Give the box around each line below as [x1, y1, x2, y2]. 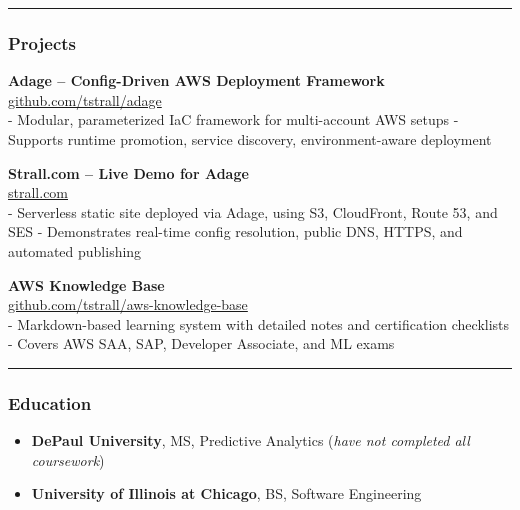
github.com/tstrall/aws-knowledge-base [8, 294, 248, 315]
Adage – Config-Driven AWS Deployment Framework [8, 70, 385, 91]
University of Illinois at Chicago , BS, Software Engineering [31, 483, 422, 504]
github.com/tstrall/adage [8, 89, 162, 110]
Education [8, 390, 92, 415]
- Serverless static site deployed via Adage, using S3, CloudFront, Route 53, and [8, 201, 498, 222]
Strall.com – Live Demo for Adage [8, 162, 249, 183]
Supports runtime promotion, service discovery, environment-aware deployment [8, 129, 492, 149]
